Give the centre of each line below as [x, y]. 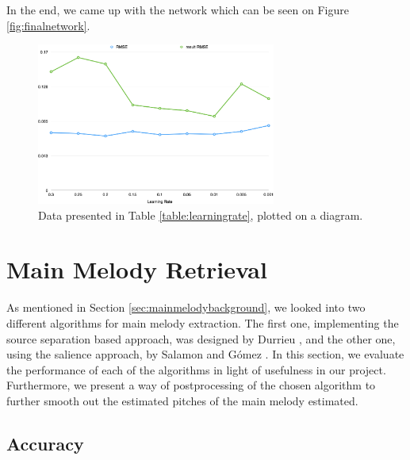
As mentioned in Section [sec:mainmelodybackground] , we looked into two [186, 307]
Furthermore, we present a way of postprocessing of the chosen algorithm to [191, 385]
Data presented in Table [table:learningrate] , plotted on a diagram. [201, 215]
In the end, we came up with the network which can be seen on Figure [178, 10]
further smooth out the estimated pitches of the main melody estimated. [182, 400]
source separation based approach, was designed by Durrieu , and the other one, [201, 338]
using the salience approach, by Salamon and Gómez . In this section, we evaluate [205, 354]
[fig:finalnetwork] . [48, 25]
